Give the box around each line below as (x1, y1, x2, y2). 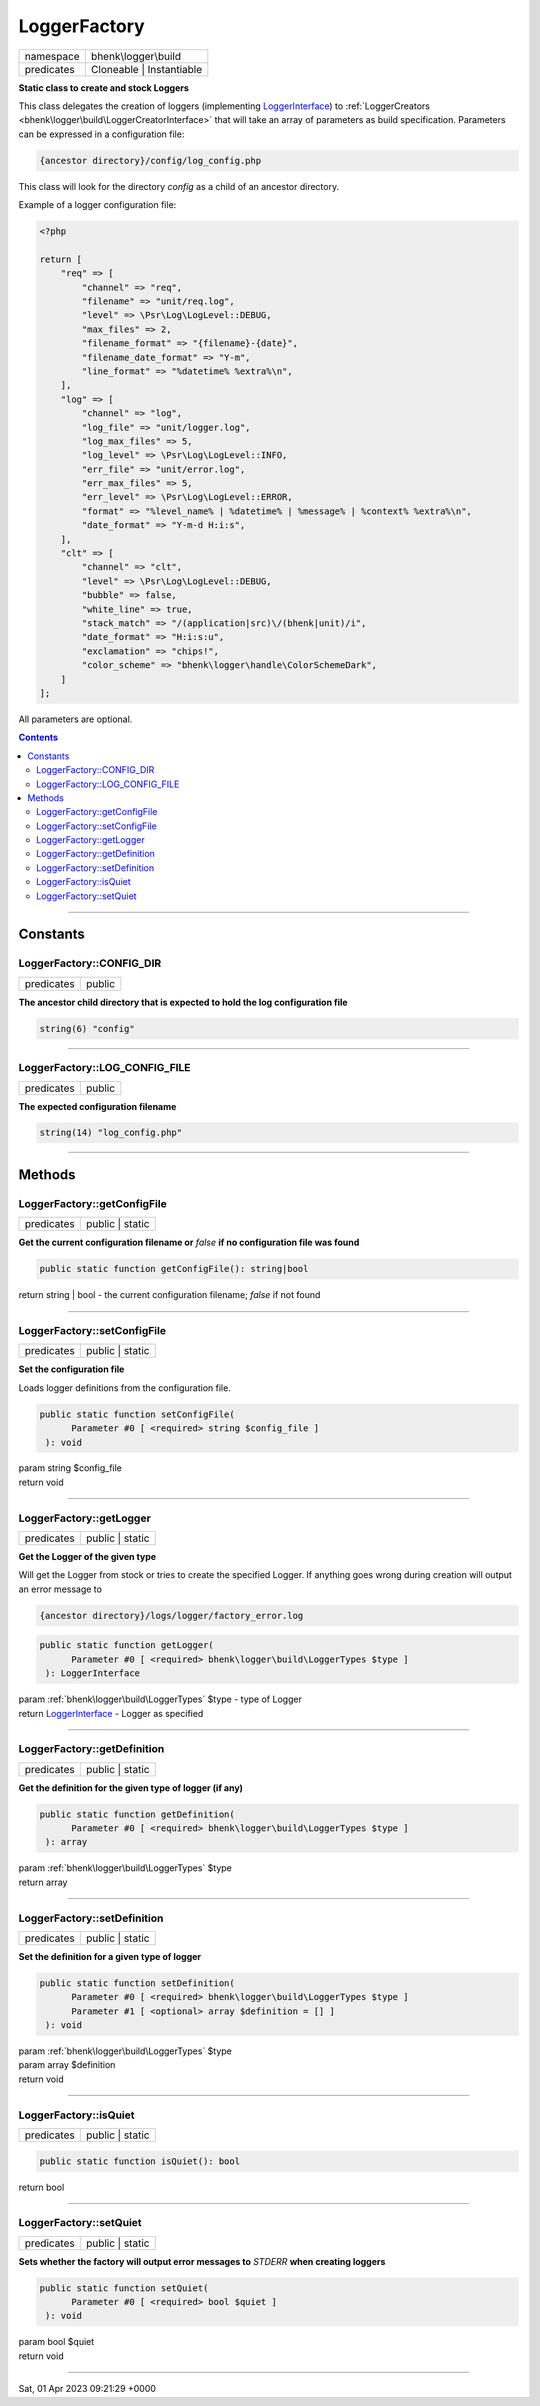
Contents (18, 731, 59, 744)
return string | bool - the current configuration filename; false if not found (18, 1289, 321, 1301)
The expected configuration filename (18, 1100, 177, 1112)
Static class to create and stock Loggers (18, 81, 190, 94)
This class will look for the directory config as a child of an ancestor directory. (18, 180, 340, 192)
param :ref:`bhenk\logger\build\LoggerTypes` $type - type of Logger (18, 1693, 302, 1705)
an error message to (18, 1583, 102, 1595)
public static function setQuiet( (39, 2282, 209, 2294)
